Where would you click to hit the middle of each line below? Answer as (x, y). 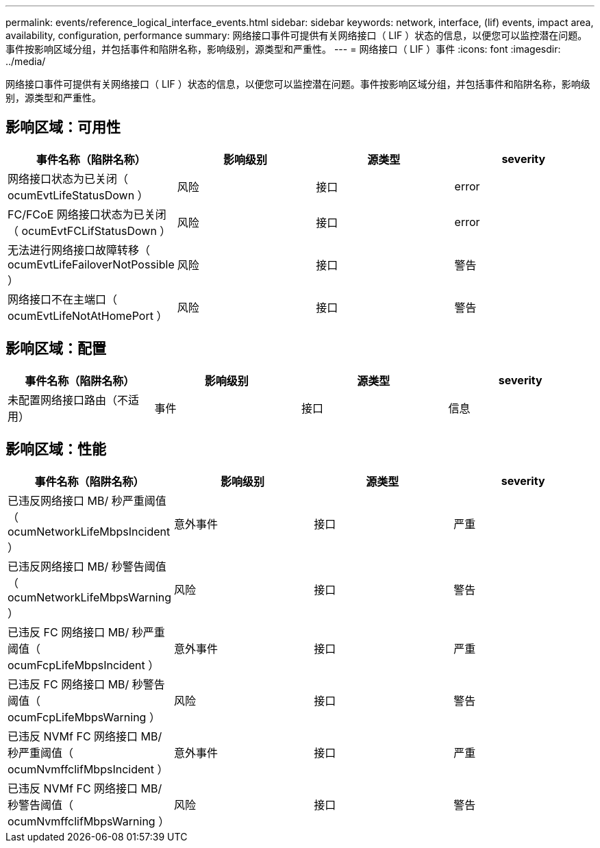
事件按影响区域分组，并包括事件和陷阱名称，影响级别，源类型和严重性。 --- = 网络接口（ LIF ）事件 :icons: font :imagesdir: (283, 49)
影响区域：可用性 (63, 127)
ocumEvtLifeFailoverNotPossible (91, 264)
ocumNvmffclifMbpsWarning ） (89, 821)
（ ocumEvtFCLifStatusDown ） (89, 230)
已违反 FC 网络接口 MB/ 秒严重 (86, 632)
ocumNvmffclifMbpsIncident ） (88, 769)
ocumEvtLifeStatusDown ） (78, 195)
